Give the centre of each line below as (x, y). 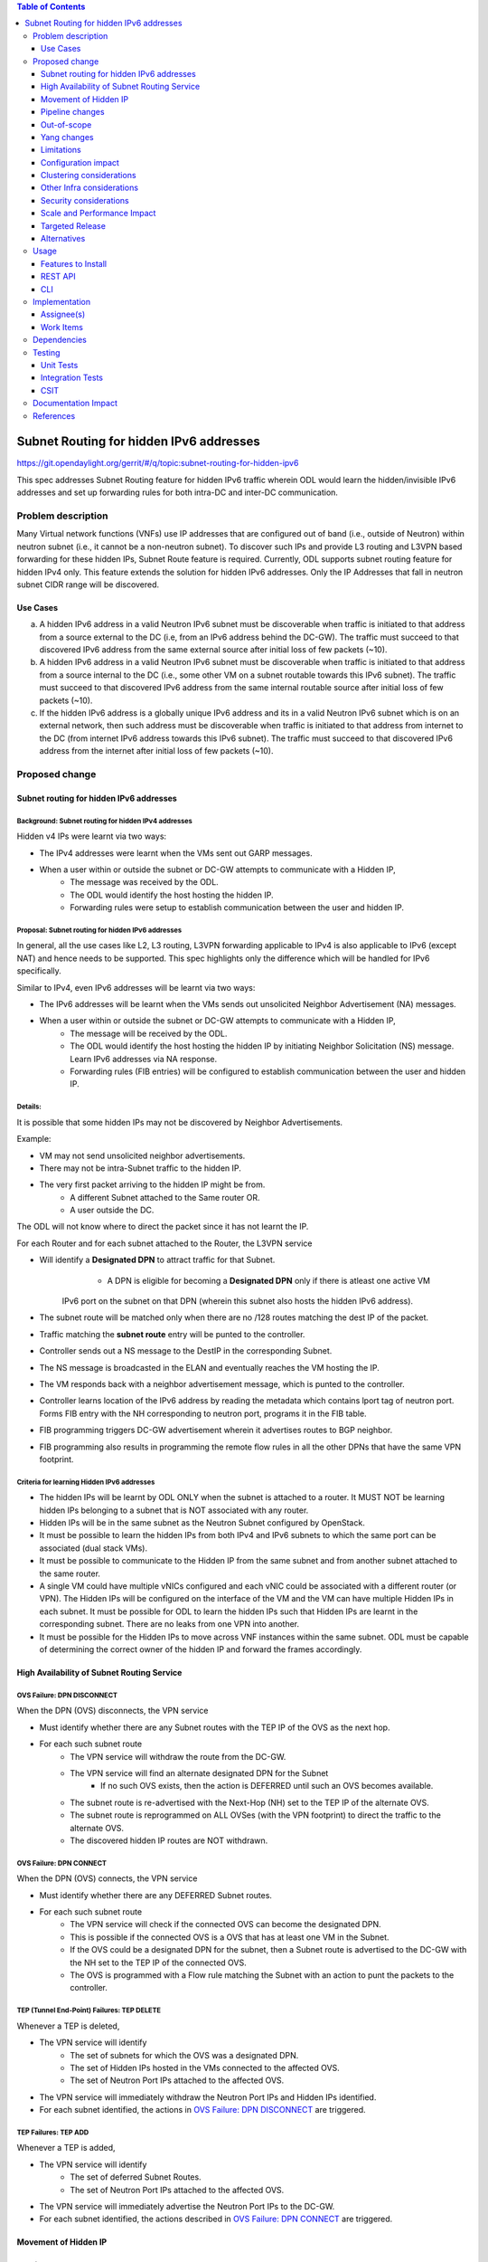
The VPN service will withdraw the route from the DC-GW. (178, 1756)
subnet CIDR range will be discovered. (88, 585)
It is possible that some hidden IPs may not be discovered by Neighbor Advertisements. (180, 1122)
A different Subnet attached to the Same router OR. (165, 1197)
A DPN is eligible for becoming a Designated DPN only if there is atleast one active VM (269, 1280)
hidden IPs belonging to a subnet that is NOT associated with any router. (174, 1510)
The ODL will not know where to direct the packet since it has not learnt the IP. (163, 1227)
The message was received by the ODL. (144, 882)
